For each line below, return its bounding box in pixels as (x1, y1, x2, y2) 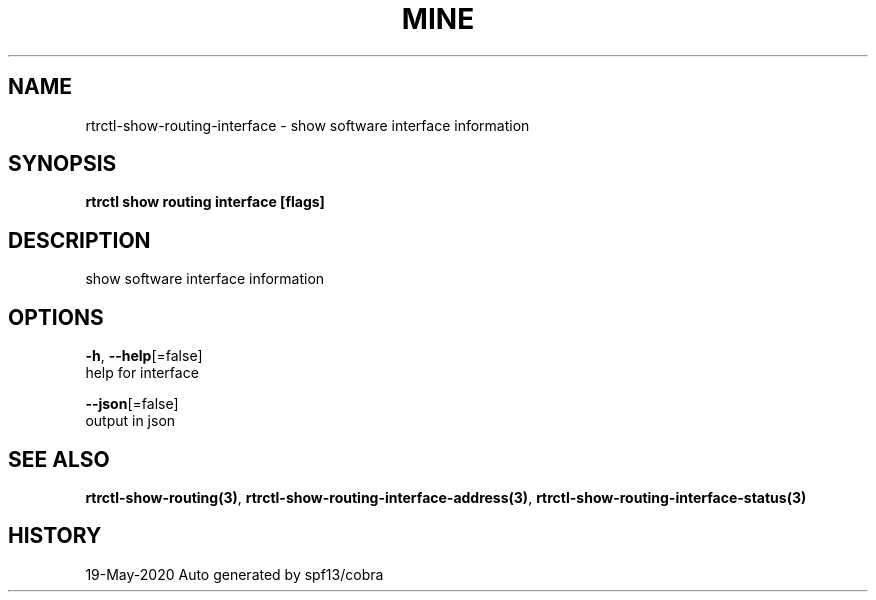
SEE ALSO (8, 446, 110, 472)
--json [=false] (85, 395, 179, 413)
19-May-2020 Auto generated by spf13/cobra (85, 565, 384, 583)
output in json (85, 412, 176, 430)
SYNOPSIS (8, 151, 117, 177)
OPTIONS (8, 304, 104, 330)
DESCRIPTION (8, 227, 151, 253)
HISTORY (8, 523, 102, 549)
